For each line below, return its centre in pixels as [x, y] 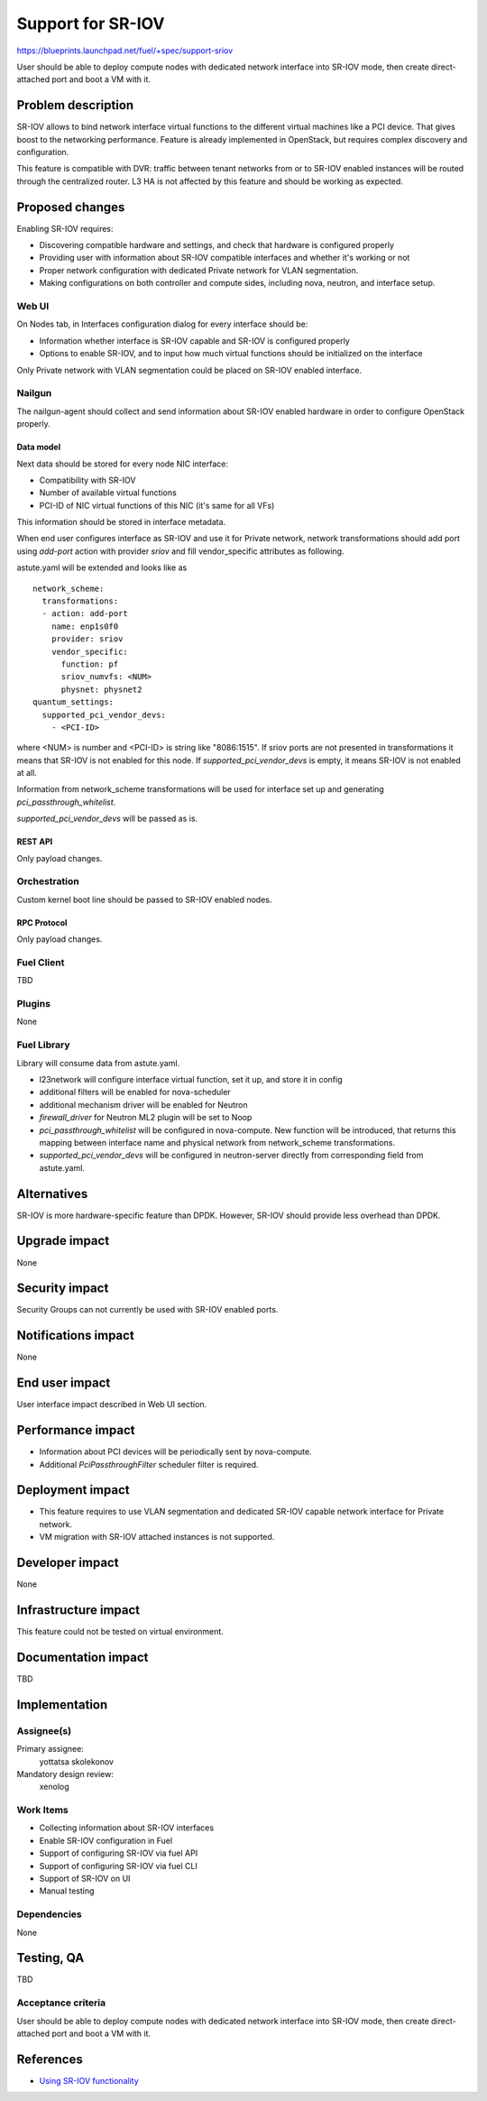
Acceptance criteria [61, 2003]
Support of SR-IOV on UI [85, 1878]
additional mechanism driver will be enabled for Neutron [143, 1104]
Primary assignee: [51, 1749]
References [50, 2059]
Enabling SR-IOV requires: [65, 228]
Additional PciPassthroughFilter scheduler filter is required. [149, 1464]
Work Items [42, 1811]
